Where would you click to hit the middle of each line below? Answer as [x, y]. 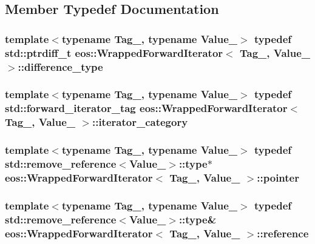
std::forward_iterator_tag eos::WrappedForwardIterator [146, 108]
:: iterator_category [140, 122]
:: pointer [278, 177]
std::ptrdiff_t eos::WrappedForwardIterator [114, 52]
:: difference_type [60, 66]
